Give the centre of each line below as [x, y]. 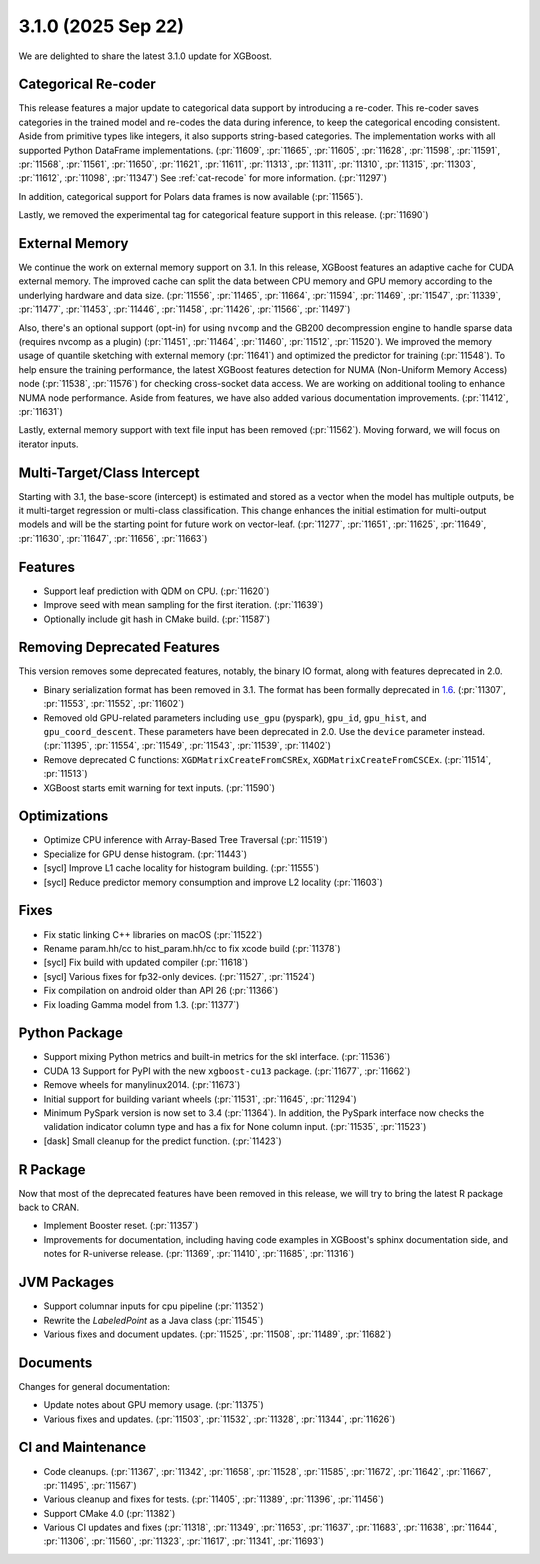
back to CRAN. [49, 1207]
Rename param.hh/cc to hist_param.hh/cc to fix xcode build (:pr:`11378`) [192, 948]
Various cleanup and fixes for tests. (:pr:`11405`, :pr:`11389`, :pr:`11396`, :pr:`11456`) [214, 1499]
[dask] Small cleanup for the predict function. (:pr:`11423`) [162, 1141]
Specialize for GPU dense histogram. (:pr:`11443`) [145, 854]
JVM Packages [66, 1282]
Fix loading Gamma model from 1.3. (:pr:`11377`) [141, 1004]
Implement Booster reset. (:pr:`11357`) [121, 1226]
